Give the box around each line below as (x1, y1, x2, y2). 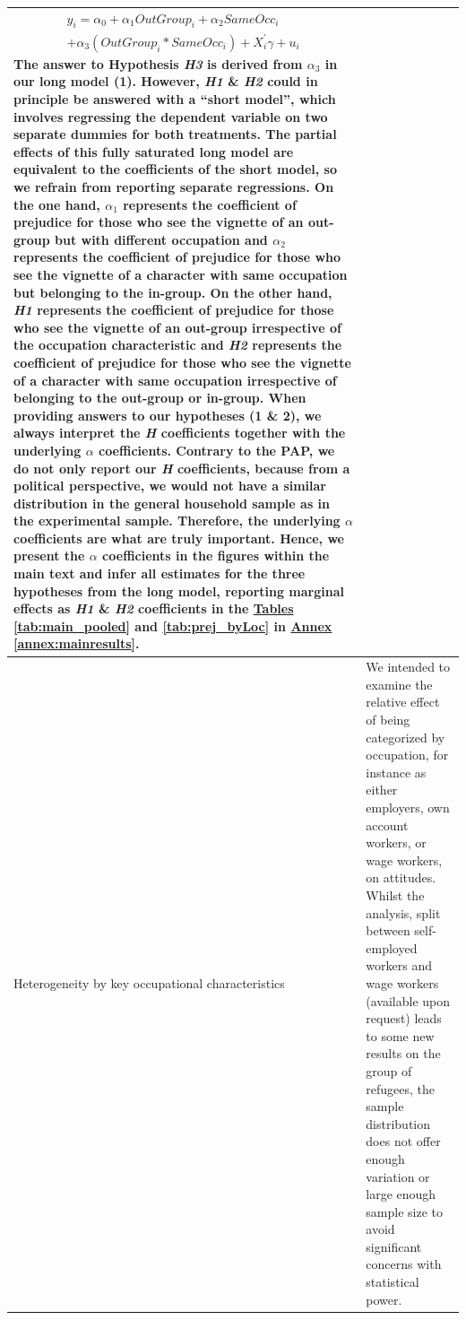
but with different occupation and (54, 230, 268, 248)
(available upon (366, 991, 451, 1010)
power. (366, 1290, 402, 1308)
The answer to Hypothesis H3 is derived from (13, 54, 303, 73)
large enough (366, 1185, 436, 1203)
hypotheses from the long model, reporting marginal (13, 581, 344, 600)
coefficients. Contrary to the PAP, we (98, 440, 335, 459)
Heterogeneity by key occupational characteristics (13, 973, 285, 992)
